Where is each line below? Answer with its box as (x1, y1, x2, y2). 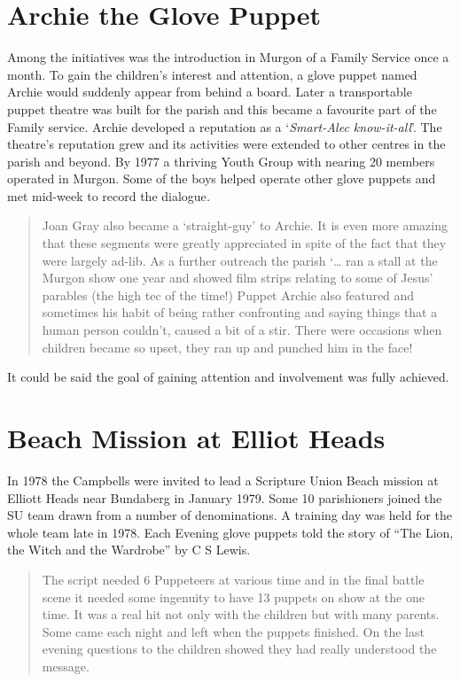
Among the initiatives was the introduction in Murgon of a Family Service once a (7, 48, 449, 66)
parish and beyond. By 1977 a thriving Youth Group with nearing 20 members (7, 151, 435, 170)
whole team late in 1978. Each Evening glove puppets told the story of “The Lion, (7, 523, 454, 541)
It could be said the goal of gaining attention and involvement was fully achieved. (7, 368, 449, 386)
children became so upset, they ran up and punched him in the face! (42, 337, 413, 356)
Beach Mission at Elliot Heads (7, 420, 386, 455)
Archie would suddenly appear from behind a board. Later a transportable (7, 82, 412, 101)
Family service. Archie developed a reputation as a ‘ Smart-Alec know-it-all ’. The (7, 117, 442, 136)
